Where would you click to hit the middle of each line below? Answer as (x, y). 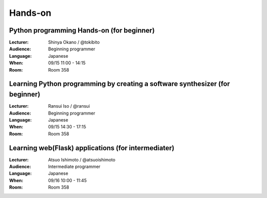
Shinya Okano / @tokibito (74, 42)
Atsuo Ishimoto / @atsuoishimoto (82, 159)
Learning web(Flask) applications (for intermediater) (92, 148)
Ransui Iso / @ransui (69, 106)
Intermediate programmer (74, 166)
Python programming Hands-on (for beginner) (82, 30)
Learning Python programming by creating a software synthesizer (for (119, 84)
